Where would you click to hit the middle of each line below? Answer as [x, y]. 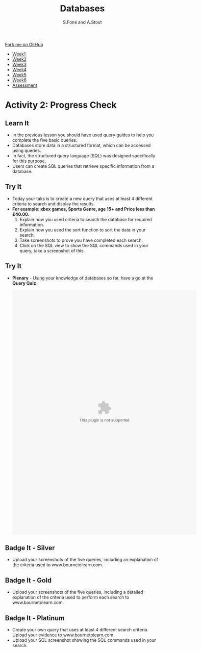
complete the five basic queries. [45, 140]
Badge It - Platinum [35, 618]
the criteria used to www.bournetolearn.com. [58, 565]
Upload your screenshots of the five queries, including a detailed [78, 592]
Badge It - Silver [30, 548]
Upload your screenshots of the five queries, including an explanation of [85, 560]
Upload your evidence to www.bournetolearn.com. [63, 635]
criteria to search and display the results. [53, 203]
